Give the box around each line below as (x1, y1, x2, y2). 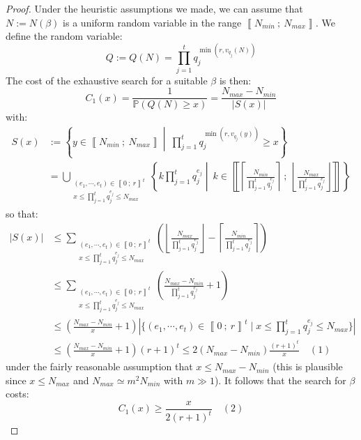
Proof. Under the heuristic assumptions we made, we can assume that (6, 1, 303, 15)
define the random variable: (6, 29, 123, 43)
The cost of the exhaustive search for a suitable (6, 73, 208, 87)
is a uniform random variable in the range (63, 15, 242, 29)
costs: (6, 386, 29, 401)
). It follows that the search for (214, 372, 346, 387)
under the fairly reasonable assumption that (6, 359, 193, 374)
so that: (6, 206, 38, 221)
